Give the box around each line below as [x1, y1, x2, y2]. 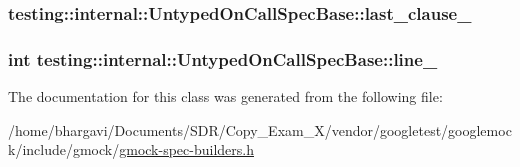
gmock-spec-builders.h [119, 139, 254, 160]
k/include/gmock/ [8, 139, 120, 160]
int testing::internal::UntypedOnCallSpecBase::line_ [8, 46, 438, 71]
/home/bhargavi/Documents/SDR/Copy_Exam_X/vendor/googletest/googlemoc [8, 119, 512, 140]
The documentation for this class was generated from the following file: [8, 86, 443, 107]
